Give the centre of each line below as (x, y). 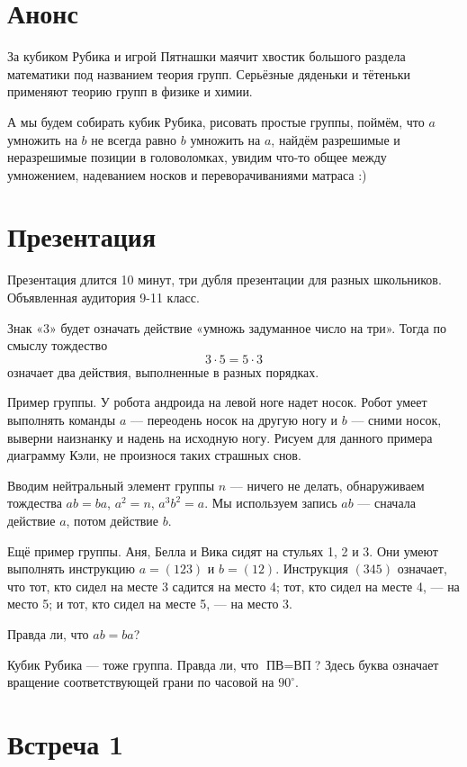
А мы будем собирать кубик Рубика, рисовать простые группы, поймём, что (216, 121)
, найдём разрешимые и (336, 139)
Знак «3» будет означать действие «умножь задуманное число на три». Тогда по (227, 327)
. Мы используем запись (271, 503)
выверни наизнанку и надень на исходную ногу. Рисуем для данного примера (220, 437)
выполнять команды (62, 419)
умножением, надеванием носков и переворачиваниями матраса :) (187, 174)
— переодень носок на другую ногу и (234, 419)
